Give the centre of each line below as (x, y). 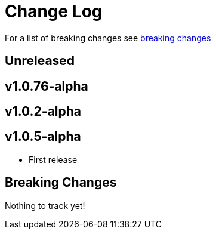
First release (53, 159)
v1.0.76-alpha (47, 86)
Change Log (54, 11)
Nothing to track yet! (45, 205)
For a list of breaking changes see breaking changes (108, 38)
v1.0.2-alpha (43, 112)
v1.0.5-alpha (43, 137)
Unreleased (40, 61)
